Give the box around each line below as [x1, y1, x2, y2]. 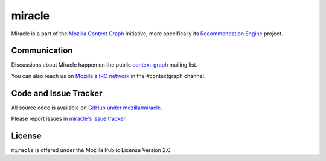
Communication [11, 46, 73, 56]
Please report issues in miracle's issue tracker [11, 115, 126, 123]
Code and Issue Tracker [11, 88, 103, 99]
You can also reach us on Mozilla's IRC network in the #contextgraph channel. [11, 72, 206, 79]
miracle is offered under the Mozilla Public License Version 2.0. [11, 147, 172, 154]
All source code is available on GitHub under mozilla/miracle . [11, 104, 162, 111]
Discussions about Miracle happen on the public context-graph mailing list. [11, 61, 197, 68]
